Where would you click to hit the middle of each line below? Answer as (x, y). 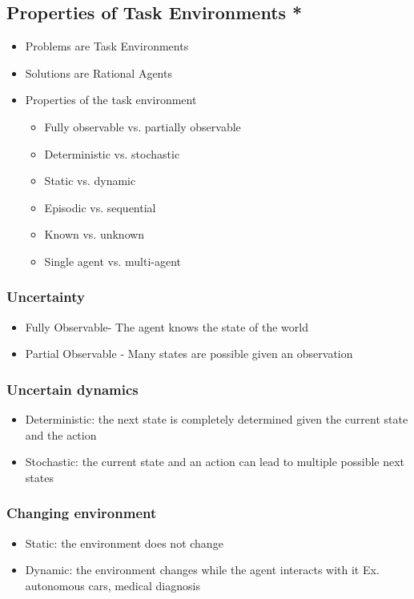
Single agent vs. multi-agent (113, 261)
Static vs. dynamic (90, 181)
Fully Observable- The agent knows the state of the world (167, 326)
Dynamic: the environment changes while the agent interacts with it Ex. (202, 570)
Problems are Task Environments (107, 46)
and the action (61, 434)
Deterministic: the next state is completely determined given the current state (217, 419)
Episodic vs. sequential (100, 207)
